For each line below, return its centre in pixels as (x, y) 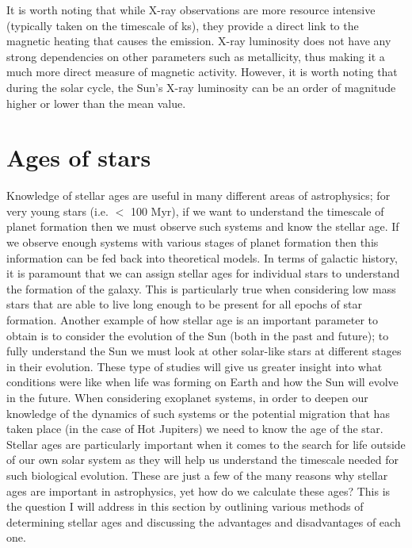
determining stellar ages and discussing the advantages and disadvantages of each (204, 521)
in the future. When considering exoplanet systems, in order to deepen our (187, 397)
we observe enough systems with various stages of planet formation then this (193, 242)
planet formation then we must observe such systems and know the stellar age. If (203, 226)
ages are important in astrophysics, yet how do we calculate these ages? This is (198, 491)
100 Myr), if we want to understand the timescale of (257, 211)
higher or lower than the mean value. (96, 103)
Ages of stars (79, 157)
